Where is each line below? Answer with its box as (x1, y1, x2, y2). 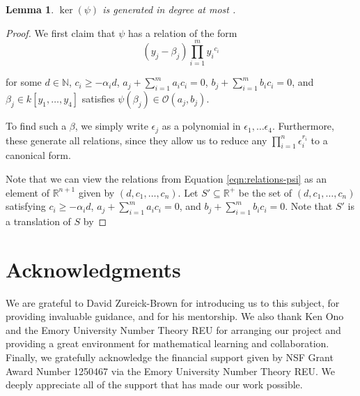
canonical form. (6, 148, 71, 162)
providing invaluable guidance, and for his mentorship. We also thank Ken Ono (6, 309, 344, 323)
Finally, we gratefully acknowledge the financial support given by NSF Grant (6, 350, 334, 365)
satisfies (81, 91, 115, 106)
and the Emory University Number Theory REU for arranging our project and (6, 322, 341, 337)
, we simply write (75, 119, 148, 133)
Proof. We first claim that (6, 25, 116, 40)
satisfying (6, 199, 46, 213)
